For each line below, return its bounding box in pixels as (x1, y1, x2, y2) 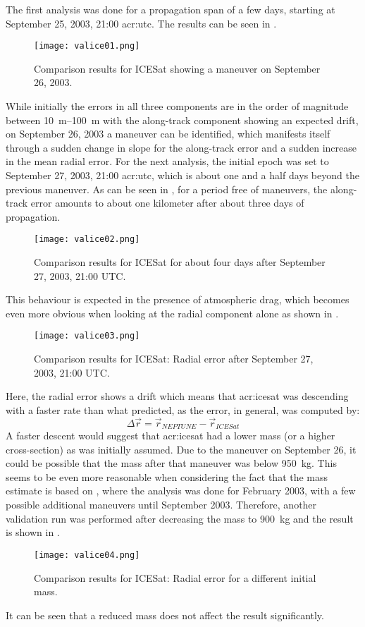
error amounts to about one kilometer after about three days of (30, 195, 304, 210)
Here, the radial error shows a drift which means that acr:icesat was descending (6, 389, 349, 403)
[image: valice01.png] (34, 41, 140, 51)
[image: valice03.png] (34, 331, 140, 341)
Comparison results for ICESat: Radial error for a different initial (34, 570, 316, 585)
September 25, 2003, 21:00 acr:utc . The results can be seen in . (6, 16, 277, 30)
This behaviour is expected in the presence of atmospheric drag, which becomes (6, 292, 349, 307)
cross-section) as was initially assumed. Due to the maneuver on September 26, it (6, 442, 357, 456)
